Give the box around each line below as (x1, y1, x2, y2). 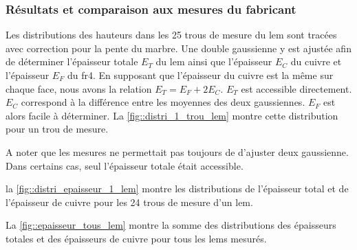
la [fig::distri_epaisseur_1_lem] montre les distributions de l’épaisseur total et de (6, 181, 349, 196)
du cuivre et (290, 54, 342, 69)
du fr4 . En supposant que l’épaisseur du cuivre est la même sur (67, 68, 334, 82)
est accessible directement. (241, 81, 352, 95)
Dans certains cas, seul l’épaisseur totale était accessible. (6, 158, 244, 172)
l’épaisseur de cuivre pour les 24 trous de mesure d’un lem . (6, 194, 253, 209)
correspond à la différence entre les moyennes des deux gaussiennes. (21, 95, 305, 109)
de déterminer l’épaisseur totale (6, 54, 138, 69)
